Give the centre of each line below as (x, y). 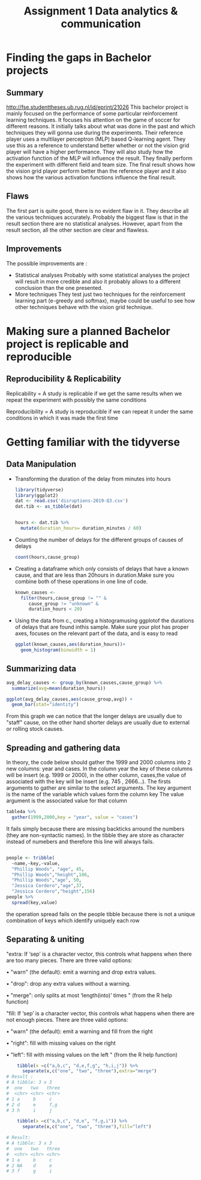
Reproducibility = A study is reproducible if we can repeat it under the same (100, 411)
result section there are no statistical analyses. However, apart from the (94, 223)
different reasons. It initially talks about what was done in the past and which (101, 126)
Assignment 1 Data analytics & (101, 11)
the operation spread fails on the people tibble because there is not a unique (101, 914)
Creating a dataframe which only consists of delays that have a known (102, 568)
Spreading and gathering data (63, 748)
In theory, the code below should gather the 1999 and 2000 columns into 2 (98, 763)
